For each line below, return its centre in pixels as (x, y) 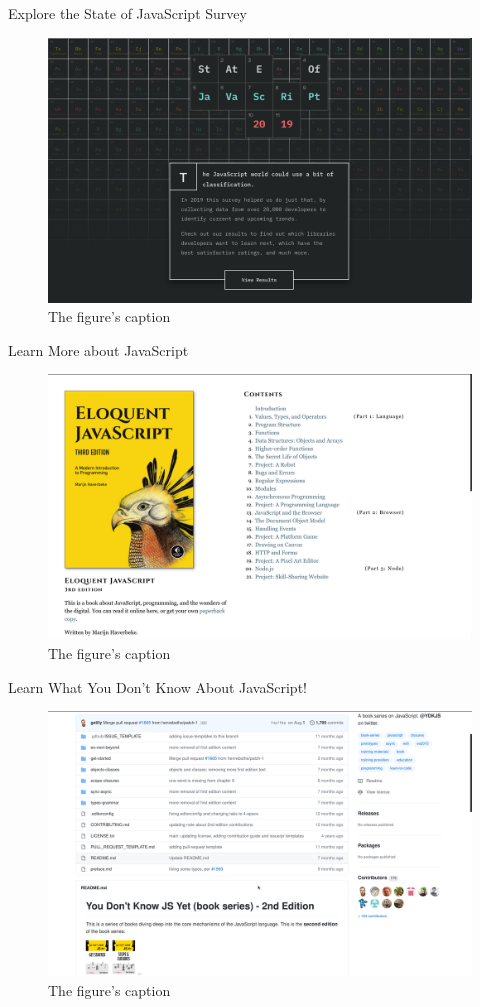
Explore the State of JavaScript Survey (127, 13)
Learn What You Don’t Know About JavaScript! (157, 686)
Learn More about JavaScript (98, 349)
